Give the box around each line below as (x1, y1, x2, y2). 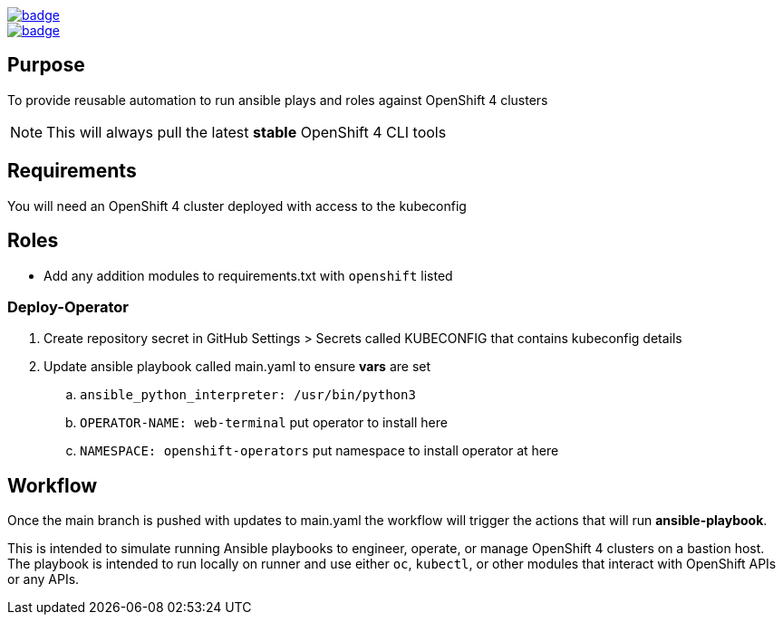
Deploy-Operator (7, 297, 130, 316)
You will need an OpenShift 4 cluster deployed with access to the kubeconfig (7, 197, 467, 214)
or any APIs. (7, 571, 80, 588)
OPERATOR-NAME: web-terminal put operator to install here (80, 415, 448, 431)
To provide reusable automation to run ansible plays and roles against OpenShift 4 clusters (7, 91, 548, 108)
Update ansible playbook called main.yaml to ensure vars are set (43, 359, 431, 375)
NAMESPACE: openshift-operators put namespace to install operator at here (80, 443, 559, 459)
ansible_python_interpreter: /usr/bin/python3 (80, 388, 416, 403)
